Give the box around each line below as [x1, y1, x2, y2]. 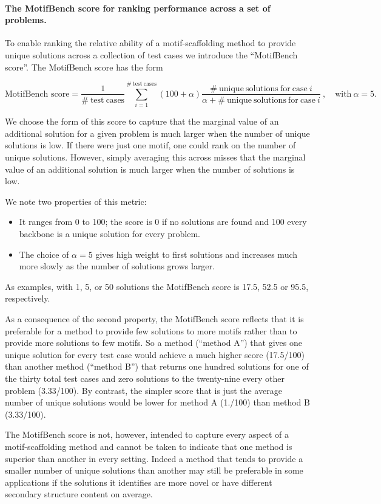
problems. [5, 13, 47, 26]
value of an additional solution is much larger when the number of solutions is [5, 162, 295, 175]
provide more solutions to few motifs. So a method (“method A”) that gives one [5, 336, 302, 349]
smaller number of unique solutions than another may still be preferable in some [5, 464, 303, 477]
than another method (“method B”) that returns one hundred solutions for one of [5, 360, 309, 373]
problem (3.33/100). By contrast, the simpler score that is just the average [5, 384, 282, 396]
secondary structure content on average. [5, 488, 153, 500]
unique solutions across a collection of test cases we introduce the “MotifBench [5, 48, 298, 61]
